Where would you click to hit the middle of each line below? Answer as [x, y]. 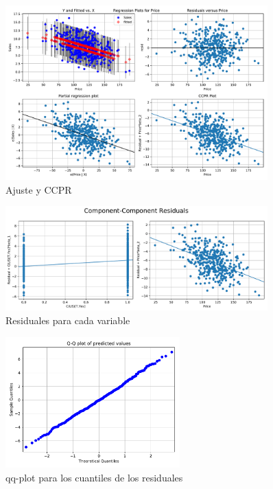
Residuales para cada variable [68, 320]
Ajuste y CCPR [39, 189]
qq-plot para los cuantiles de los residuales [94, 477]
